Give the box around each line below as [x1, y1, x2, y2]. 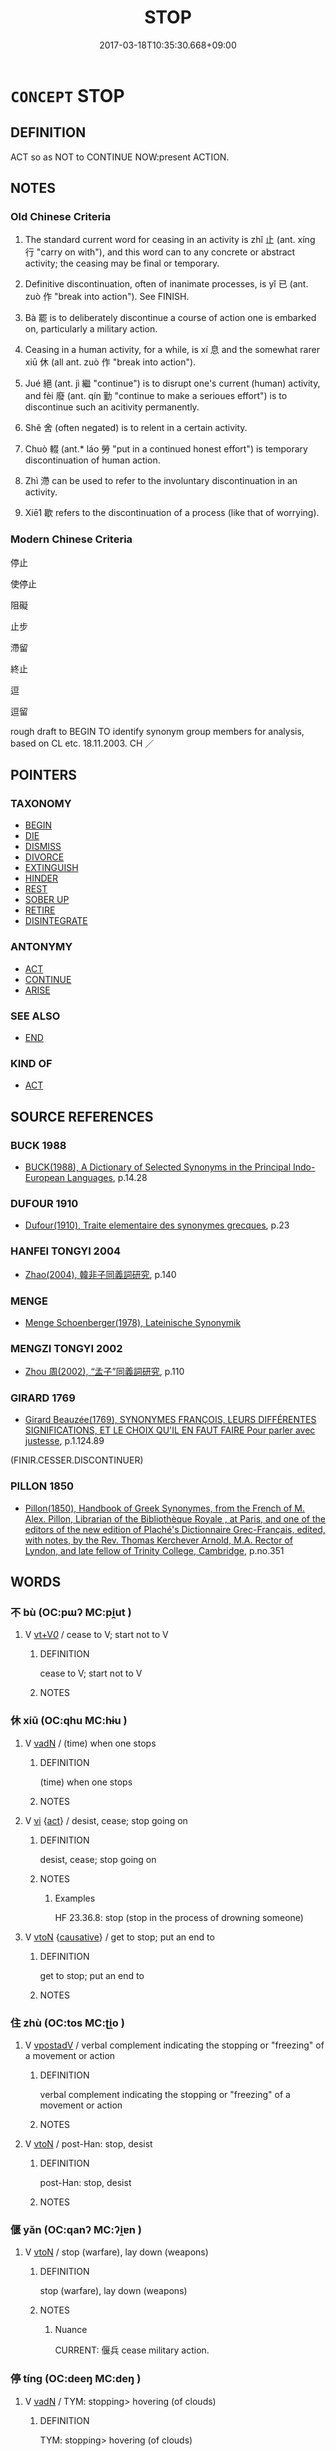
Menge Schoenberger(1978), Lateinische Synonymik [24, 1316, 242, 1328]
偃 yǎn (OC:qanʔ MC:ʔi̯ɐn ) [10, 2222, 142, 2236]
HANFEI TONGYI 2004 [10, 1244, 122, 1258]
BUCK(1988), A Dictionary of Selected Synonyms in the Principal [24, 1161, 292, 1173]
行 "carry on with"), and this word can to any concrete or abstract [24, 246, 296, 258]
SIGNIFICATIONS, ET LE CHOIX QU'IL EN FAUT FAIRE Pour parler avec [24, 1424, 316, 1436]
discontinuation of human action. [24, 454, 161, 466]
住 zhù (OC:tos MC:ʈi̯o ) [10, 2016, 125, 2030]
